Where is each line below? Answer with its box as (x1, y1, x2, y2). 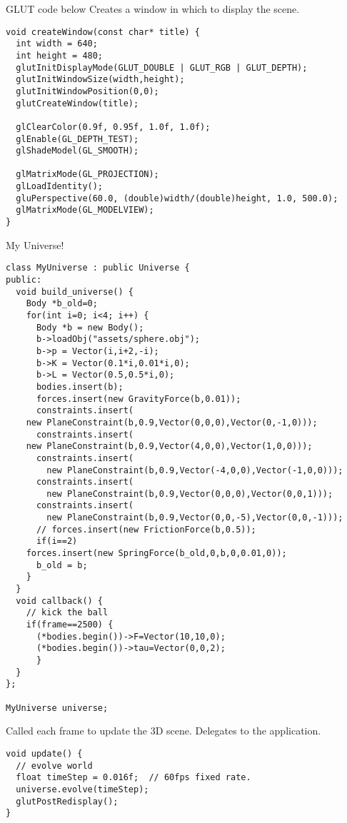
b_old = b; (36, 560, 88, 570)
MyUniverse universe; (6, 702, 109, 713)
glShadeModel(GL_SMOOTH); (16, 146, 139, 156)
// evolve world (16, 760, 93, 771)
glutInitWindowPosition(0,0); (16, 86, 159, 96)
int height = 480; (16, 50, 104, 61)
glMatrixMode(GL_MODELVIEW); (16, 205, 154, 216)
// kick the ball (26, 607, 109, 618)
